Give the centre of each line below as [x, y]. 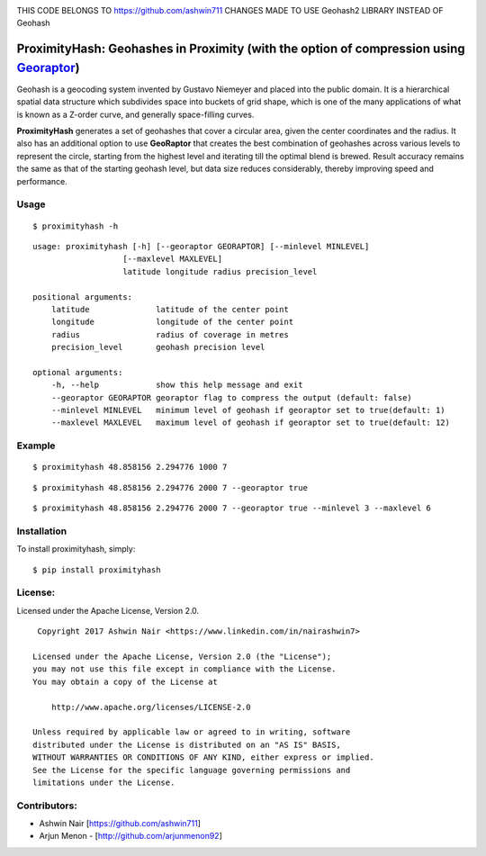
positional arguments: [83, 297]
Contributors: [47, 806]
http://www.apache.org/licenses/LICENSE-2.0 [151, 707]
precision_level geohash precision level [158, 347]
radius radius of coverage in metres [170, 334]
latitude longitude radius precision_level [220, 271]
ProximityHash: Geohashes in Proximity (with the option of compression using [241, 49]
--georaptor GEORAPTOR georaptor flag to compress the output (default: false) [232, 397]
